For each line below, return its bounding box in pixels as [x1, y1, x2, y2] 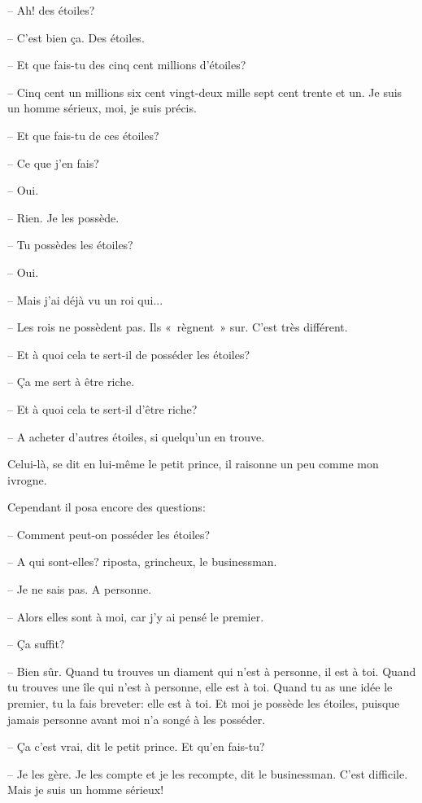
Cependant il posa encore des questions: [7, 498, 206, 516]
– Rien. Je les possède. [7, 208, 120, 226]
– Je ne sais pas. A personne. [7, 581, 152, 598]
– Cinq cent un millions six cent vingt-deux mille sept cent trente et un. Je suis [7, 83, 402, 100]
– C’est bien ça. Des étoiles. [7, 29, 145, 46]
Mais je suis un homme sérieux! [7, 781, 164, 798]
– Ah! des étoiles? [7, 2, 95, 18]
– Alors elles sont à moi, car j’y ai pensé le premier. [7, 608, 264, 625]
